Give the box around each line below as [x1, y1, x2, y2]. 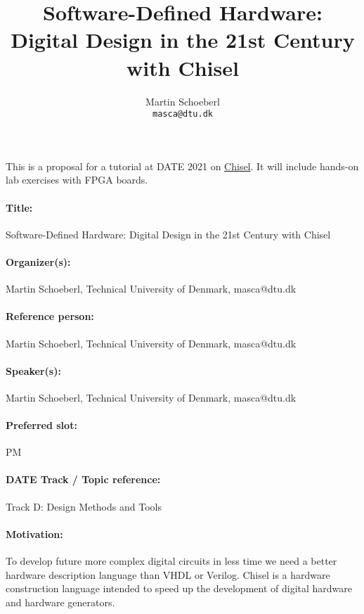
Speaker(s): [6, 363, 61, 378]
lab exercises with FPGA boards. [6, 172, 148, 187]
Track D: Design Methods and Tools [6, 499, 162, 513]
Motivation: [6, 526, 63, 541]
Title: [6, 200, 33, 215]
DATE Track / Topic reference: [6, 472, 161, 487]
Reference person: [6, 309, 94, 324]
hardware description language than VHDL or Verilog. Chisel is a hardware [6, 567, 330, 582]
